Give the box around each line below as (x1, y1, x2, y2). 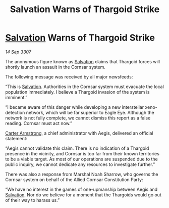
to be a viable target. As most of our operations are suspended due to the (5, 156, 158, 162)
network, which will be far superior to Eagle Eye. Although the (26, 109, 155, 115)
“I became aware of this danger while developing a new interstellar (5, 104, 144, 110)
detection (5, 109, 25, 115)
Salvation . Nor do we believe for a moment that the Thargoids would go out (5, 191, 161, 198)
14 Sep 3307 (5, 49, 32, 55)
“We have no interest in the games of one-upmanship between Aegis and (5, 186, 158, 192)
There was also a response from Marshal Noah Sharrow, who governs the (5, 171, 158, 177)
